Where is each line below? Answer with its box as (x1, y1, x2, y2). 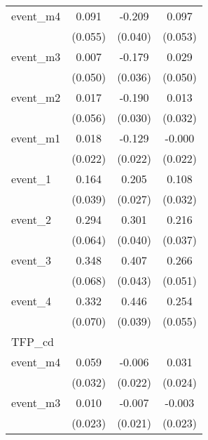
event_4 (11, 293, 51, 309)
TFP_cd (11, 333, 54, 349)
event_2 (11, 211, 51, 227)
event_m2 (11, 89, 61, 105)
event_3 (11, 252, 51, 268)
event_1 (11, 171, 51, 187)
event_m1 (11, 130, 61, 146)
